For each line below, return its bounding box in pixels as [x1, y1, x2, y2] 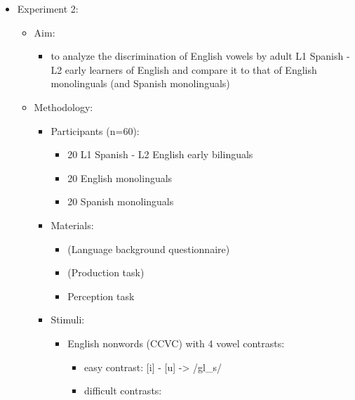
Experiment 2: [17, 1, 79, 15]
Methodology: [34, 99, 93, 114]
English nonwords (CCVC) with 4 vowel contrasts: [67, 335, 285, 350]
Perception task [67, 288, 135, 303]
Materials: [51, 217, 94, 232]
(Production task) [67, 265, 145, 280]
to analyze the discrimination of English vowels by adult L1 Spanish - [51, 49, 350, 63]
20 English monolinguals [67, 170, 173, 185]
